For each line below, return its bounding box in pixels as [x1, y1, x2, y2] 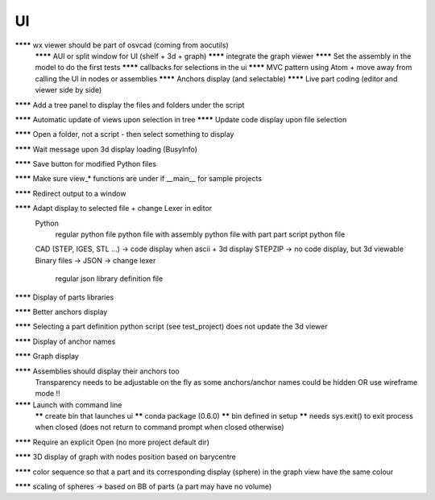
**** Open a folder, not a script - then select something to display [14, 130, 234, 139]
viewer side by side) [35, 85, 102, 95]
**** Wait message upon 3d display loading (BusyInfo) [14, 144, 197, 154]
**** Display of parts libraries [14, 292, 114, 302]
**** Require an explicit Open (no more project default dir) [14, 437, 209, 447]
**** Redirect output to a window [14, 188, 126, 198]
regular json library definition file [55, 274, 164, 283]
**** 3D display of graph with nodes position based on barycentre [14, 452, 237, 462]
